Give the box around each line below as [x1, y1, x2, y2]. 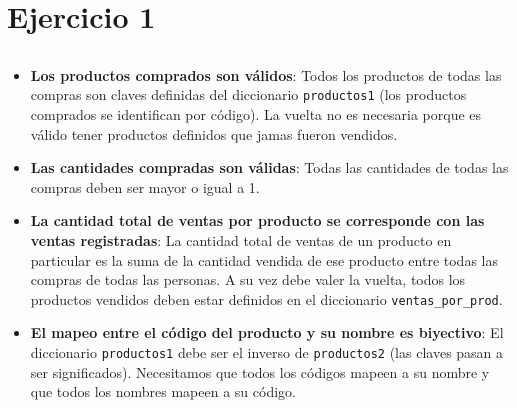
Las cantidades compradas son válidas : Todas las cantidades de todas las [30, 157, 509, 178]
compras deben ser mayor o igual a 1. [30, 176, 260, 197]
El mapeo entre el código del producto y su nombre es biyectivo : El [30, 322, 504, 343]
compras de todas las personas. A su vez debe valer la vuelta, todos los [30, 269, 466, 290]
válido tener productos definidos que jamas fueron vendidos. [30, 123, 398, 144]
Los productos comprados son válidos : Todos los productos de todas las [30, 64, 502, 85]
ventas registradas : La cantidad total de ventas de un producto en [30, 229, 452, 250]
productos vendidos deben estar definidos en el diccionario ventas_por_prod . [30, 288, 503, 309]
